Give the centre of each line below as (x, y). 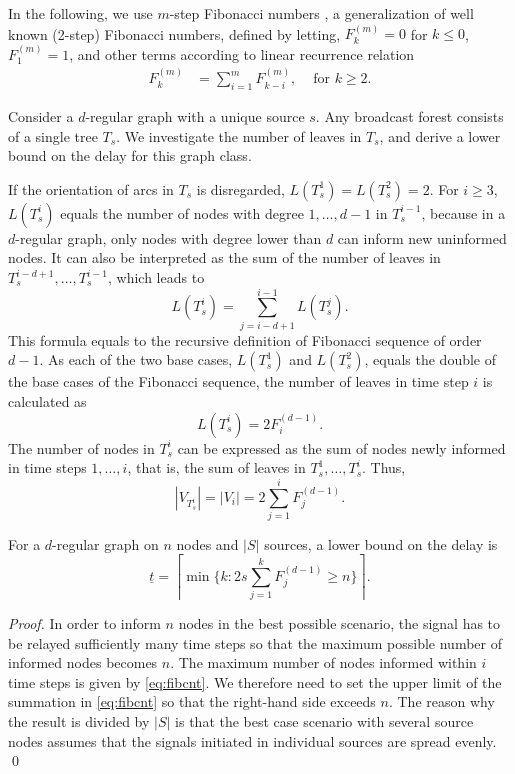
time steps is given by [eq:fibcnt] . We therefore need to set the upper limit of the (255, 681)
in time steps (47, 467)
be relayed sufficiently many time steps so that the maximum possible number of (255, 642)
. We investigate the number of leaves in (239, 135)
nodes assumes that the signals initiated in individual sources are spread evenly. (252, 740)
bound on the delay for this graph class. (130, 155)
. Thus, (384, 467)
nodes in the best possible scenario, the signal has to (339, 623)
